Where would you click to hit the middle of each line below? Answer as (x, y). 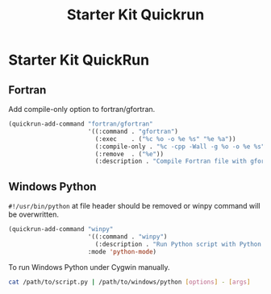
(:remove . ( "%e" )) (129, 154)
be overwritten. (33, 214)
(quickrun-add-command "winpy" (61, 230)
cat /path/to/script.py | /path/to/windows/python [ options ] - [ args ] (129, 282)
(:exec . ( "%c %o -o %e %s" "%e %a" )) (165, 139)
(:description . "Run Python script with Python (178, 244)
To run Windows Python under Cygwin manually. (90, 267)
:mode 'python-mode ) (122, 251)
